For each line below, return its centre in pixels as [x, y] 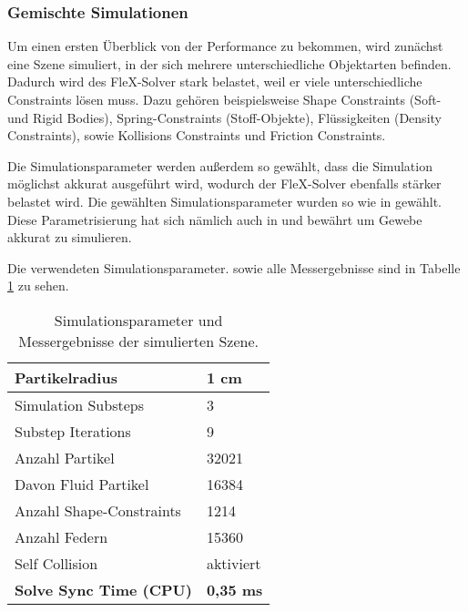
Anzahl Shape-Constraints [98, 510]
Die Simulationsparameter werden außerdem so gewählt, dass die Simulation [220, 165]
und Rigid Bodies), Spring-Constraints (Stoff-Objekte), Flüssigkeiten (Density [224, 117]
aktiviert [234, 563]
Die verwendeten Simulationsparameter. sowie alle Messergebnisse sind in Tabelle [234, 267]
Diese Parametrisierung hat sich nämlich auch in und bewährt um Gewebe [215, 219]
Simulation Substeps [79, 404]
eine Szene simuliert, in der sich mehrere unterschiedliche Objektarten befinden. [229, 63]
